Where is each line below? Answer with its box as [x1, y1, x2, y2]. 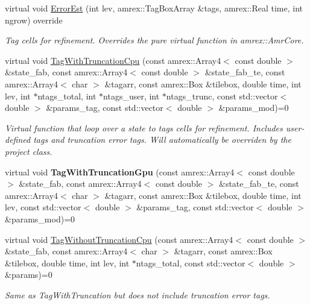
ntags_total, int [37, 89, 96, 102]
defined [5, 133, 31, 146]
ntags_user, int [103, 89, 160, 102]
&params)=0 [5, 268, 52, 281]
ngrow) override [5, 13, 63, 26]
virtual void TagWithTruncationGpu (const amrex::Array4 [5, 165, 235, 178]
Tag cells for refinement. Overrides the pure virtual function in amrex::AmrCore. [5, 34, 304, 46]
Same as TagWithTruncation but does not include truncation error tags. [5, 288, 270, 301]
